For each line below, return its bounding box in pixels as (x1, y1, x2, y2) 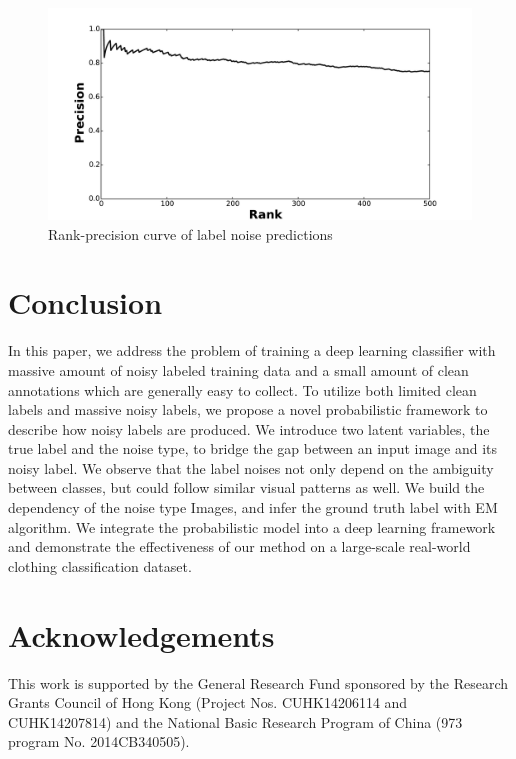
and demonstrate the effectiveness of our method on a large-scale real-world (8, 536, 471, 557)
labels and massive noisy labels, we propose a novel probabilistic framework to (8, 399, 488, 420)
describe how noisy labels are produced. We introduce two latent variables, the (8, 418, 490, 439)
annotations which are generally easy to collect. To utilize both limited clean (8, 379, 477, 400)
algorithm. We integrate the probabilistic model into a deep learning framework (8, 516, 496, 537)
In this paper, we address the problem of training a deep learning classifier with (8, 340, 496, 361)
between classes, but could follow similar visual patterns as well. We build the (8, 477, 485, 498)
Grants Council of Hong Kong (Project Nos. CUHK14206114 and (8, 692, 408, 713)
